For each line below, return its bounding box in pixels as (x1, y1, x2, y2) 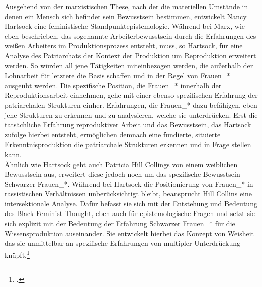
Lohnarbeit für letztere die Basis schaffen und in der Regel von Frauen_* (5, 70, 231, 81)
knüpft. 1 (5, 248, 30, 260)
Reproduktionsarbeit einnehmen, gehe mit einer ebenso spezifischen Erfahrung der (5, 90, 258, 100)
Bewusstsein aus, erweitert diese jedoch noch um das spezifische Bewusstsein (5, 169, 240, 179)
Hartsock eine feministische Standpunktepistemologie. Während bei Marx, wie (5, 21, 245, 31)
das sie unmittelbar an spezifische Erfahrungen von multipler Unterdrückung (5, 238, 241, 248)
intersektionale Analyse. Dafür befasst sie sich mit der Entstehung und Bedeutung (5, 198, 257, 208)
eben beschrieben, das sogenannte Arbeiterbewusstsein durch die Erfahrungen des (5, 30, 256, 41)
